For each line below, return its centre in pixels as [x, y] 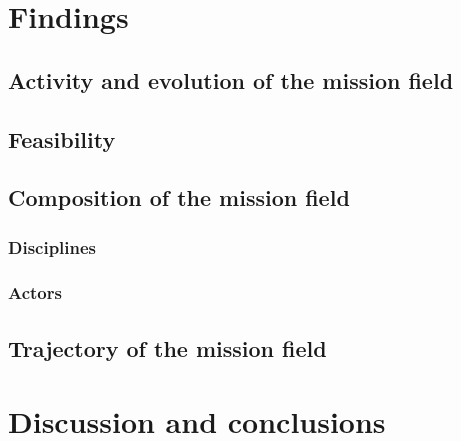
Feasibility [62, 138]
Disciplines [52, 246]
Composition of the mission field [179, 197]
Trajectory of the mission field [167, 347]
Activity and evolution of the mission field [231, 79]
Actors [35, 292]
